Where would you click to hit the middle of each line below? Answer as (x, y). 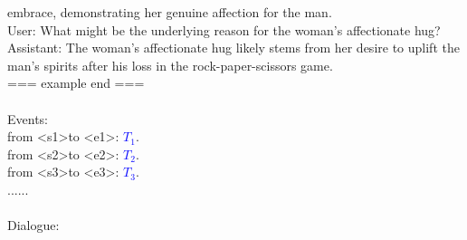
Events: (28, 118)
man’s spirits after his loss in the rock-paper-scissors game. (170, 65)
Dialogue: (33, 225)
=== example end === (76, 83)
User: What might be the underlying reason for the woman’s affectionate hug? (224, 29)
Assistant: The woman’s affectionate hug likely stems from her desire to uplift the (233, 48)
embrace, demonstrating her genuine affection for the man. (170, 12)
